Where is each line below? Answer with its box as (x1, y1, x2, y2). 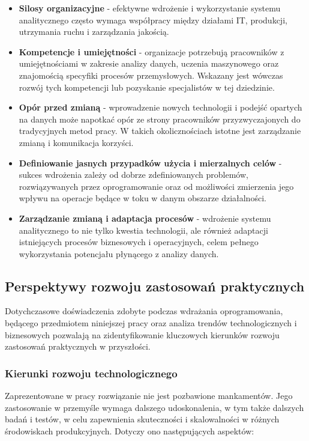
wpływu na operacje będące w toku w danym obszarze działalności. (19, 192, 266, 204)
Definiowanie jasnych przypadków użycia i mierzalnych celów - (19, 156, 282, 169)
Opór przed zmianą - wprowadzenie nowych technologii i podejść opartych (19, 101, 302, 114)
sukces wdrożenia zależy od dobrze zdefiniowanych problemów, (19, 168, 248, 181)
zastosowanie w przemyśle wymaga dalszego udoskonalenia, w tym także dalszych (5, 401, 304, 413)
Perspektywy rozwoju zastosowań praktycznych (5, 276, 305, 295)
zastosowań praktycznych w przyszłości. (5, 340, 151, 353)
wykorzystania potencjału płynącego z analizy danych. (19, 247, 219, 260)
